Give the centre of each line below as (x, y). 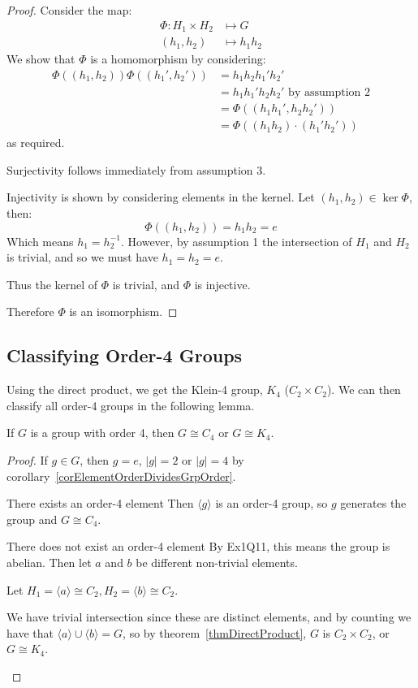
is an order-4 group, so (271, 503)
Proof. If (27, 460)
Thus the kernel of (52, 284)
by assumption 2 (329, 92)
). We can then (364, 389)
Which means (40, 241)
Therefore (30, 312)
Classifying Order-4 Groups (125, 355)
